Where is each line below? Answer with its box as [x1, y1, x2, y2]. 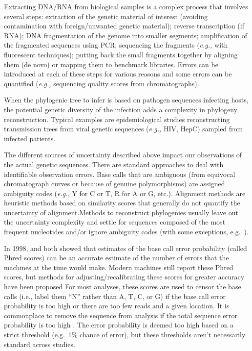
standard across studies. [4, 339, 75, 349]
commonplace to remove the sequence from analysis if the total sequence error [4, 310, 237, 320]
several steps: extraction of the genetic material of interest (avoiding [4, 11, 208, 21]
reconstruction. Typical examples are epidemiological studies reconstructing [4, 114, 230, 124]
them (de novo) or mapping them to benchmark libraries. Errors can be [4, 59, 218, 69]
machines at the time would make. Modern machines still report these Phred [4, 262, 233, 272]
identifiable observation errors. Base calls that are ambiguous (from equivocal [4, 169, 235, 179]
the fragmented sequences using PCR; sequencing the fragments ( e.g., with [4, 40, 228, 50]
